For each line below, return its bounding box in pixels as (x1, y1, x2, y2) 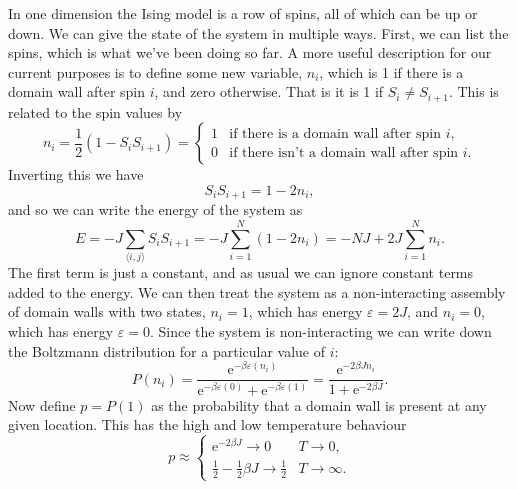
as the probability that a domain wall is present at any (151, 394, 487, 415)
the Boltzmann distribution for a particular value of (8, 340, 326, 361)
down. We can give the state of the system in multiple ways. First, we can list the (8, 22, 509, 43)
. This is (448, 81, 499, 102)
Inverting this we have (8, 164, 144, 185)
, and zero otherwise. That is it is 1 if (154, 81, 384, 102)
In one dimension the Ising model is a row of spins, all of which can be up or (8, 3, 478, 23)
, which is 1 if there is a (319, 61, 464, 82)
